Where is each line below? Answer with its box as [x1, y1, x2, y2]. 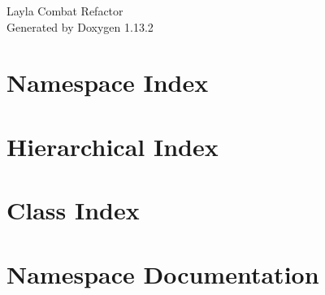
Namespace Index [6, 66, 209, 99]
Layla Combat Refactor [6, 2, 123, 19]
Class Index [6, 193, 140, 227]
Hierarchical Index [6, 129, 219, 163]
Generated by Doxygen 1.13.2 [6, 18, 154, 35]
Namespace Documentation [6, 257, 319, 290]
